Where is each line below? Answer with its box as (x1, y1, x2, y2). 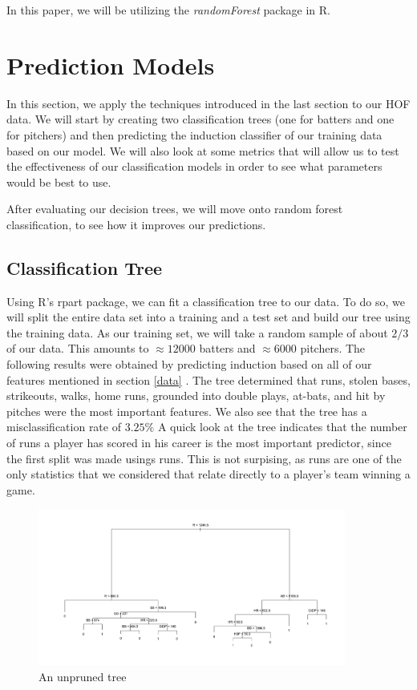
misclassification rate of (6, 418, 121, 435)
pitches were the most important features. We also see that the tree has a (6, 402, 367, 419)
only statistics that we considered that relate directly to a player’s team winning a (6, 466, 411, 482)
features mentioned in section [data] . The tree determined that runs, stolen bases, (6, 371, 411, 388)
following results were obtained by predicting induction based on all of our (6, 356, 372, 373)
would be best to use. (6, 173, 111, 190)
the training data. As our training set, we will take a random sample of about (6, 324, 388, 341)
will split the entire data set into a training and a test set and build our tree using (6, 309, 411, 325)
